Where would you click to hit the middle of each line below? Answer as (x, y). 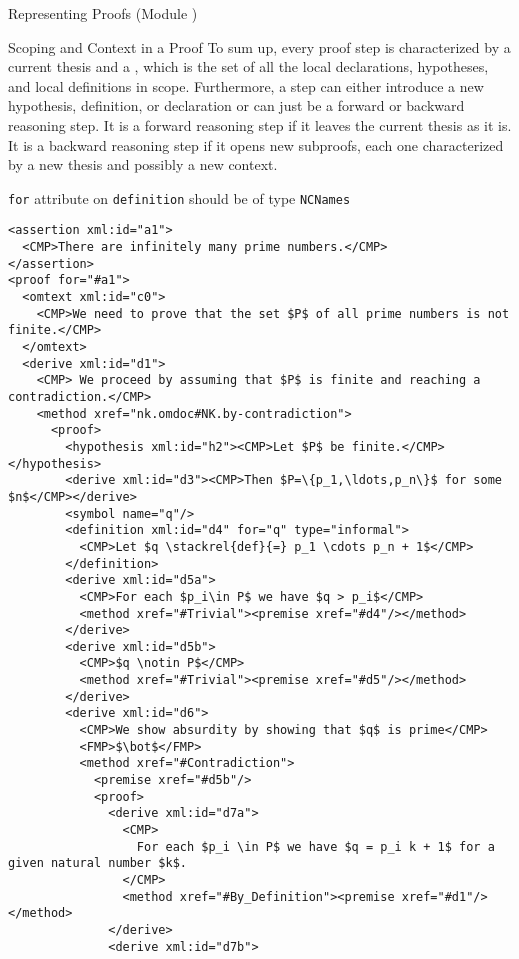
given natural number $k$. (97, 863)
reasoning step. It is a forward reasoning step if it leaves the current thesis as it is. (260, 124)
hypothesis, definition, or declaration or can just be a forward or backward (236, 105)
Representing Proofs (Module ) (103, 13)
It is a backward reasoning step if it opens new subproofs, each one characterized (256, 144)
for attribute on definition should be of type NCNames (179, 197)
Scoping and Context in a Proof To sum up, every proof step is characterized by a (259, 46)
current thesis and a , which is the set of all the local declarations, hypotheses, (248, 66)
